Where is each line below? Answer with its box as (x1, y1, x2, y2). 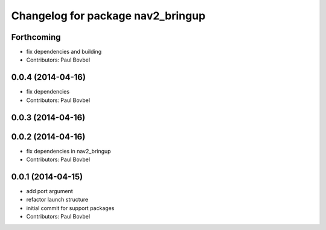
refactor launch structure (26, 196, 89, 203)
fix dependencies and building (26, 48, 102, 56)
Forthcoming (11, 32, 61, 42)
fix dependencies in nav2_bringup (26, 147, 111, 155)
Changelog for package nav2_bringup (11, 9, 206, 22)
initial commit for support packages (26, 204, 115, 211)
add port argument (26, 187, 73, 194)
